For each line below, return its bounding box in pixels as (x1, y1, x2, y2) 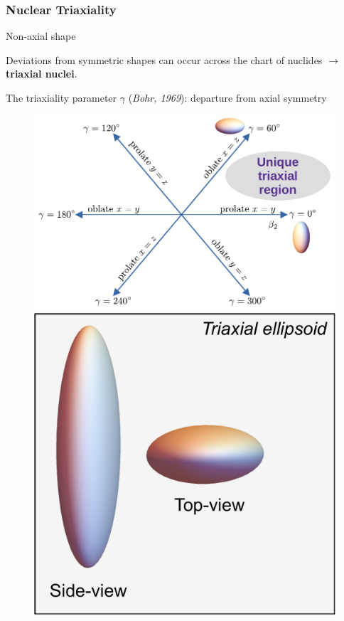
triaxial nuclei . (6, 66, 77, 81)
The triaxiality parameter (6, 90, 117, 105)
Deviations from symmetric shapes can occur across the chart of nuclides (6, 52, 323, 67)
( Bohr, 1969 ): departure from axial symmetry (128, 90, 327, 105)
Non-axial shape (6, 28, 76, 43)
